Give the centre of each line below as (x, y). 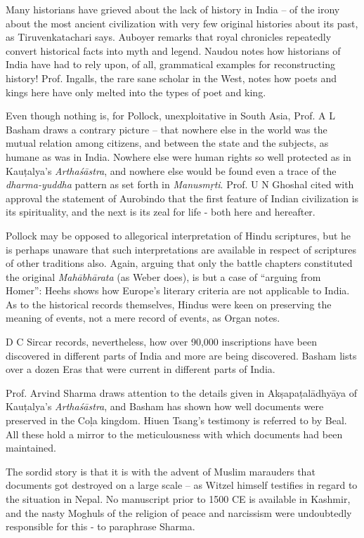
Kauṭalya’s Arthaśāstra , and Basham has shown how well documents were (165, 406)
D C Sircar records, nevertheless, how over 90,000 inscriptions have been (161, 342)
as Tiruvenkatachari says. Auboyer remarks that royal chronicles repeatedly (169, 37)
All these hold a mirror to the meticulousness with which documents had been (174, 434)
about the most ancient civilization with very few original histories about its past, (182, 23)
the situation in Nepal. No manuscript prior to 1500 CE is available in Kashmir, (178, 499)
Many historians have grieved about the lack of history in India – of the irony (173, 9)
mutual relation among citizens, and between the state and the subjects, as (167, 143)
